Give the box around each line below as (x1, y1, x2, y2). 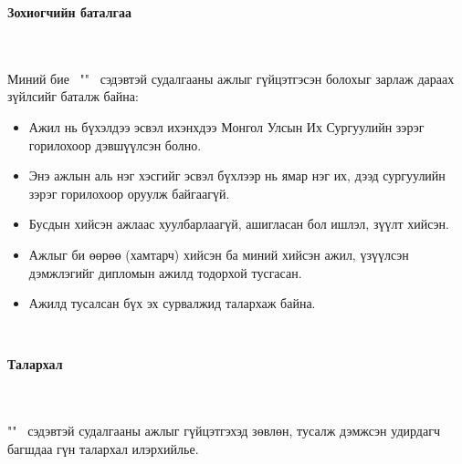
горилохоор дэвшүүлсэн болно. (28, 135, 202, 154)
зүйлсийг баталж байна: (7, 87, 139, 106)
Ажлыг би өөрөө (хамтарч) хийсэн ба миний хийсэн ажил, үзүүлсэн (28, 244, 409, 263)
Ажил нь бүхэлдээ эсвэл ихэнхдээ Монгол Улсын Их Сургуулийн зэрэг (28, 117, 425, 136)
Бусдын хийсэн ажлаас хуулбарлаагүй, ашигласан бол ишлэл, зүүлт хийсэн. (28, 214, 449, 233)
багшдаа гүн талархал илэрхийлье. (7, 438, 199, 458)
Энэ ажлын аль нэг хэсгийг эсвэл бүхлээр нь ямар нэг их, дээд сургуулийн (28, 166, 446, 185)
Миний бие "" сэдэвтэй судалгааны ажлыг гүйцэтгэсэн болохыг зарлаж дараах (7, 68, 455, 88)
